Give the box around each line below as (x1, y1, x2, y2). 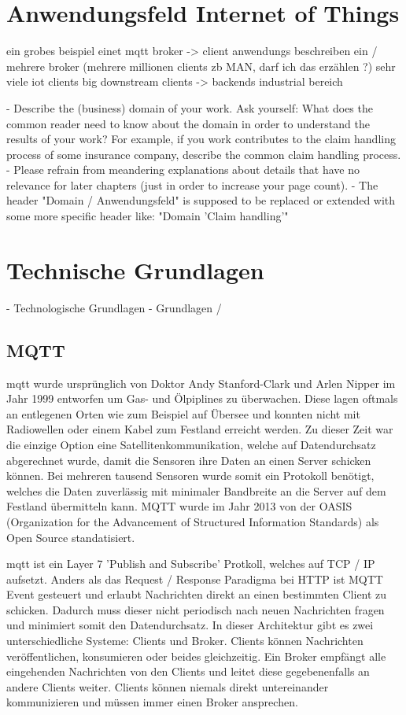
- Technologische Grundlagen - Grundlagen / (6, 299, 222, 315)
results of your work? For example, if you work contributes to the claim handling (6, 131, 396, 147)
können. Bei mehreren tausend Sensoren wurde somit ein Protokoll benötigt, (6, 467, 375, 484)
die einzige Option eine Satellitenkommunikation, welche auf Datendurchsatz (6, 436, 376, 452)
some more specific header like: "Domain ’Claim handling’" (6, 208, 289, 224)
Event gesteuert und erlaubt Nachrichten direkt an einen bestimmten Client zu (6, 586, 387, 603)
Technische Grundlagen (6, 253, 264, 286)
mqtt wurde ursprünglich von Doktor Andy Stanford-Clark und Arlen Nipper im (6, 374, 396, 391)
